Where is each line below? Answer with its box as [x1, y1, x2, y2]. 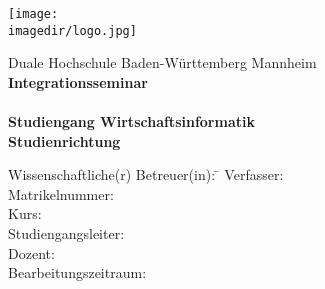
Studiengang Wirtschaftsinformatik [8, 111, 255, 132]
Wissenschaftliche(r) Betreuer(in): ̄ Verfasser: [8, 164, 284, 185]
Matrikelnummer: [8, 183, 114, 204]
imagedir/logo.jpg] [8, 23, 137, 38]
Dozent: [8, 242, 55, 263]
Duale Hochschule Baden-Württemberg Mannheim [8, 52, 317, 73]
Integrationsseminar [8, 71, 148, 92]
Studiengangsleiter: [8, 223, 125, 244]
